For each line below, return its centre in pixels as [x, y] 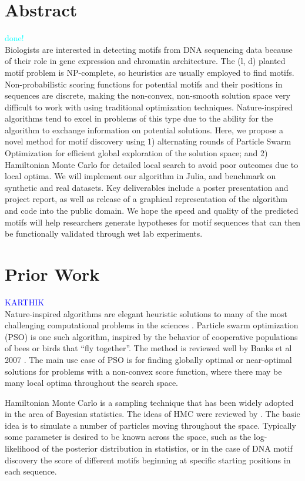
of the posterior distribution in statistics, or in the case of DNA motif [167, 448]
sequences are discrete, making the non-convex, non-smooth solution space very [148, 95]
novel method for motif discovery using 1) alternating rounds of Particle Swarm [148, 141]
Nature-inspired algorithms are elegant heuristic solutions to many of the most [146, 313]
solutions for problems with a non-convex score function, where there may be [143, 371]
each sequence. [31, 471]
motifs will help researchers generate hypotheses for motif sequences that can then [153, 222]
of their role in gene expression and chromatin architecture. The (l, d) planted [145, 61]
